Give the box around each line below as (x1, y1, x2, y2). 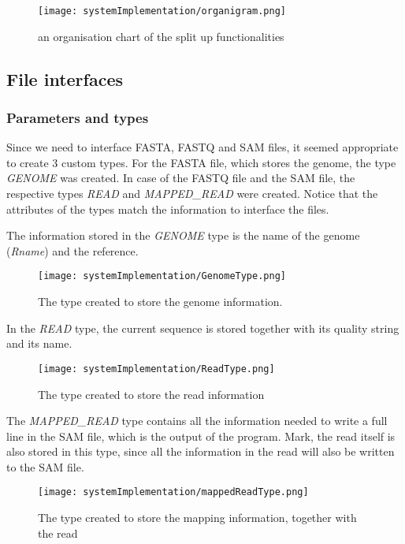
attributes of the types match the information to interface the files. (6, 200, 329, 217)
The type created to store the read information (38, 386, 265, 402)
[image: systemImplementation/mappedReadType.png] (38, 486, 309, 498)
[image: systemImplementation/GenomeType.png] (38, 270, 286, 282)
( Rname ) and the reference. (6, 242, 139, 259)
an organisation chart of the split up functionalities (38, 28, 284, 44)
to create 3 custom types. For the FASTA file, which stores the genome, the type (6, 154, 396, 170)
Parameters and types (6, 107, 149, 127)
